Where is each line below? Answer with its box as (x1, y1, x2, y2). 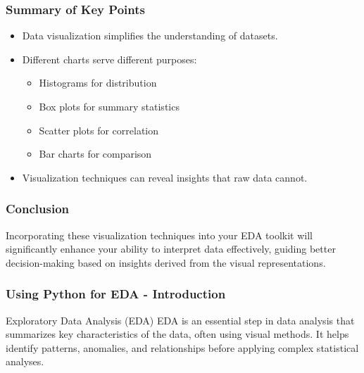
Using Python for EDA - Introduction (6, 285, 226, 303)
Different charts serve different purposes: (22, 51, 197, 66)
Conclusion (6, 200, 69, 217)
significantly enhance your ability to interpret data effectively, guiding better (6, 241, 336, 256)
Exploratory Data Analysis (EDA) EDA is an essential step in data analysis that (6, 312, 355, 327)
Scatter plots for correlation (39, 122, 159, 137)
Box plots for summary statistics (39, 99, 180, 113)
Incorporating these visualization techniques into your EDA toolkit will (6, 227, 313, 242)
